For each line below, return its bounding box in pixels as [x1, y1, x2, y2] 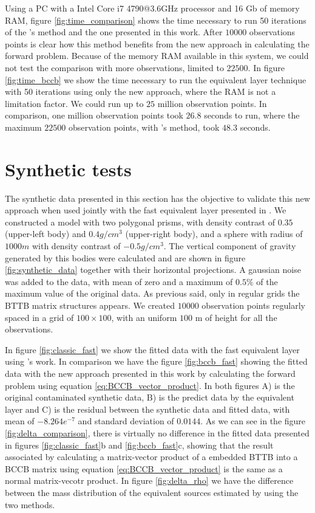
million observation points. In [157, 97, 267, 109]
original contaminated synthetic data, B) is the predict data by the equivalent [5, 391, 294, 404]
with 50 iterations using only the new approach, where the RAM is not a [5, 85, 276, 98]
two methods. [5, 498, 55, 511]
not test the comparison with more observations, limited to [5, 61, 224, 74]
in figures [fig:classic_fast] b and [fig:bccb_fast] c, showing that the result [5, 438, 274, 451]
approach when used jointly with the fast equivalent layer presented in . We [5, 204, 286, 216]
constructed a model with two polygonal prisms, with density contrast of [5, 215, 276, 228]
